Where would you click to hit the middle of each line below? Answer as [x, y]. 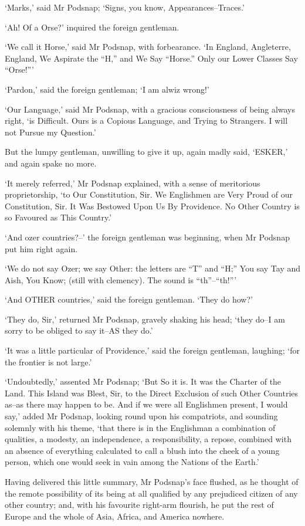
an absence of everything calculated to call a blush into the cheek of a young [142, 450]
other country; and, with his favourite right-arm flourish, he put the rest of [139, 505]
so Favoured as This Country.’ [58, 217]
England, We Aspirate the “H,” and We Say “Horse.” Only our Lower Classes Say [151, 58]
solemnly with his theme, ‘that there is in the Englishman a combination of [140, 427]
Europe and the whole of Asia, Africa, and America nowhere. [115, 516]
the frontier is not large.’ [48, 362]
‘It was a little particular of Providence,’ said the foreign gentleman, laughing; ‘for [152, 350]
